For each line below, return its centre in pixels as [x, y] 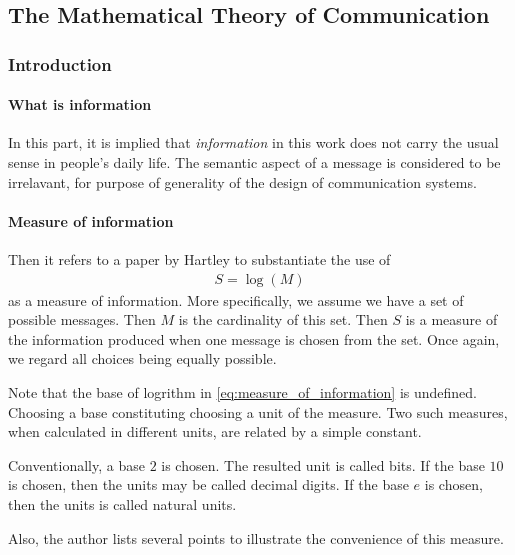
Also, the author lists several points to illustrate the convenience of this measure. [256, 537]
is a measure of [451, 319]
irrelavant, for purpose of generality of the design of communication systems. [242, 181]
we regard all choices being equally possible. [142, 358]
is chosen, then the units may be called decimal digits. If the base [208, 484]
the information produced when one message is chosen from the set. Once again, [254, 338]
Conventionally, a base [76, 464]
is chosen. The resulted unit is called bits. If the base [323, 464]
